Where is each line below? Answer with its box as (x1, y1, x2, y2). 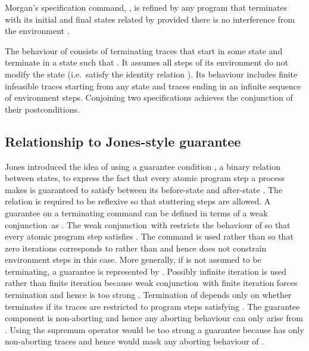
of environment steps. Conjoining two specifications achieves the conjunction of (5, 91, 293, 104)
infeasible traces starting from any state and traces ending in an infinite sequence (5, 79, 301, 92)
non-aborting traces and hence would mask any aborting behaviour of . (5, 335, 264, 347)
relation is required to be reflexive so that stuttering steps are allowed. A (5, 195, 271, 207)
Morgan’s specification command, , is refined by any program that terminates (5, 1, 288, 13)
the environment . (5, 24, 70, 37)
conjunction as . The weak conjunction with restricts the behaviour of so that (5, 218, 291, 231)
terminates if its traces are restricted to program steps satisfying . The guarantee (5, 300, 300, 312)
